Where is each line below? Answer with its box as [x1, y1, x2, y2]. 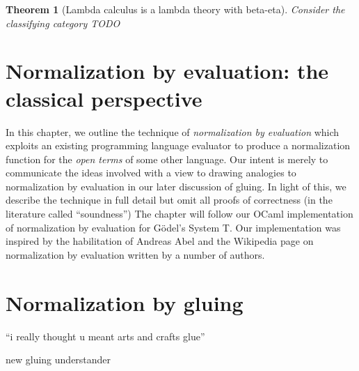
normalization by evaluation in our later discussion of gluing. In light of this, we [6, 179, 346, 193]
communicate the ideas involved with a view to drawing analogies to [6, 165, 296, 180]
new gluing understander [6, 352, 111, 367]
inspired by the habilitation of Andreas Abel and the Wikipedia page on [6, 234, 314, 248]
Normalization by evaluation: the [6, 56, 329, 85]
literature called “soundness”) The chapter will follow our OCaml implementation [6, 206, 353, 221]
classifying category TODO [6, 15, 120, 30]
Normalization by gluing [6, 288, 244, 317]
